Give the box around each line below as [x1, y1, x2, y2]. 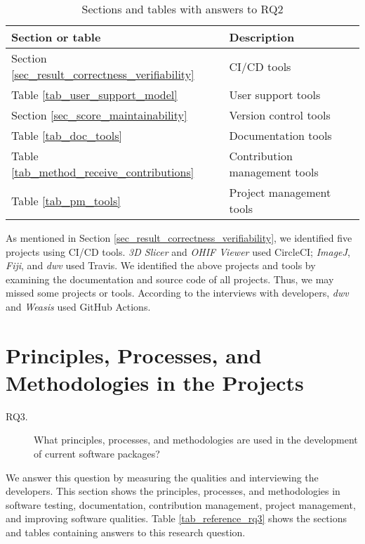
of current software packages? [34, 446, 160, 461]
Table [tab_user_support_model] [11, 86, 178, 103]
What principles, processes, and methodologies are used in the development [34, 432, 358, 447]
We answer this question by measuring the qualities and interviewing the [6, 469, 319, 484]
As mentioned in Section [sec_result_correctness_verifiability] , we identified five [6, 231, 352, 245]
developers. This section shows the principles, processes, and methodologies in [6, 484, 340, 498]
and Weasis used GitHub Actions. [6, 299, 151, 313]
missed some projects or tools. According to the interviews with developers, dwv [6, 285, 349, 300]
